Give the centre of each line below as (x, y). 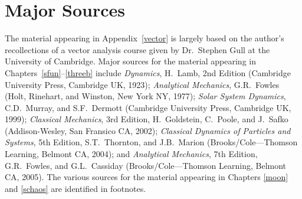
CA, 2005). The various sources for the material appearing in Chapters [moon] (147, 177)
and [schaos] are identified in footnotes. (75, 188)
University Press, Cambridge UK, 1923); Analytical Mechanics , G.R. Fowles (142, 84)
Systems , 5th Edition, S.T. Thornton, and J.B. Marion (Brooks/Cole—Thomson (151, 142)
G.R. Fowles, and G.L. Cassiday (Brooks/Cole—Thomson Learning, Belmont (146, 165)
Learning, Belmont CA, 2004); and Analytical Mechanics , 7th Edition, (131, 154)
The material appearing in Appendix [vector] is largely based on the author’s (145, 38)
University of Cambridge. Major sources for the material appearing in (130, 61)
